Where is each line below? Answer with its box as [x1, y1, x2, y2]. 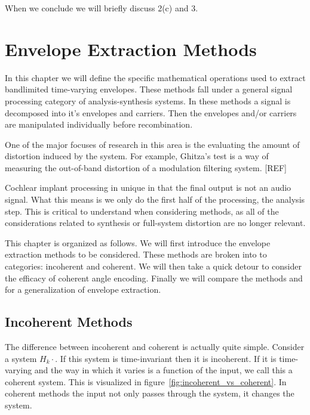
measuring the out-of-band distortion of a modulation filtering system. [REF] [5, 161, 287, 174]
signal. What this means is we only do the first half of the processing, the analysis [5, 193, 305, 206]
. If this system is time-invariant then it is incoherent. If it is [55, 352, 277, 364]
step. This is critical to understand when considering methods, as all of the [5, 205, 279, 217]
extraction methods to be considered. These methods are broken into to [5, 248, 267, 261]
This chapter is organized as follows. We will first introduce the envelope [5, 236, 271, 249]
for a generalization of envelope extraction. [5, 283, 161, 296]
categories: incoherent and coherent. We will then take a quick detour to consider [5, 260, 302, 272]
